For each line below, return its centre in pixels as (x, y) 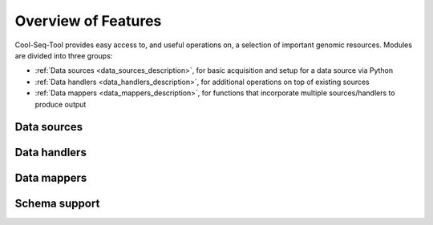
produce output (61, 104)
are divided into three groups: (64, 55)
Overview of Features (88, 21)
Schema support (57, 204)
